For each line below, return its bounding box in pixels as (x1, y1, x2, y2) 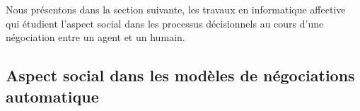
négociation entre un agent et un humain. (6, 30, 185, 45)
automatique (6, 85, 99, 107)
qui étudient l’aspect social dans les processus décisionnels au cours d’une (6, 16, 324, 30)
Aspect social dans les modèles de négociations (6, 64, 355, 86)
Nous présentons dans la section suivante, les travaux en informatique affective (6, 2, 346, 16)
